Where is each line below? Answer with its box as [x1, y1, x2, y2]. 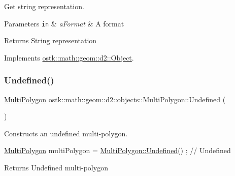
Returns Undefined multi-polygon [4, 162, 108, 173]
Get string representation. [4, 1, 84, 11]
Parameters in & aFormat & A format [4, 18, 124, 28]
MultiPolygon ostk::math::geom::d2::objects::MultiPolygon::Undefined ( [4, 94, 226, 104]
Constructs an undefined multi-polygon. [4, 128, 128, 138]
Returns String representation [4, 35, 97, 46]
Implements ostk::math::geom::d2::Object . [4, 52, 134, 63]
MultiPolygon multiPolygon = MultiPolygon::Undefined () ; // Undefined [4, 145, 231, 156]
